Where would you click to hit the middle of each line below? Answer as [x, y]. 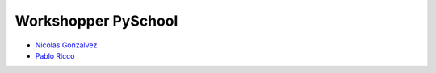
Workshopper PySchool [96, 21]
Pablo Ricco [55, 55]
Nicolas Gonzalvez [66, 45]
